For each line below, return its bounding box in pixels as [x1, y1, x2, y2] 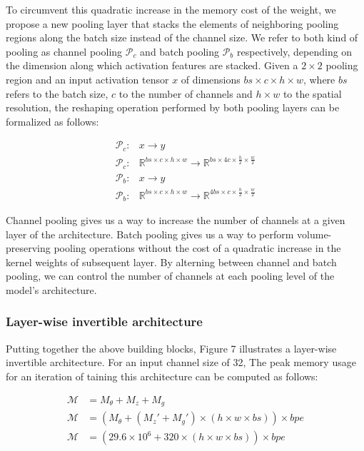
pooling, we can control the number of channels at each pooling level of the [6, 268, 335, 283]
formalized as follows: [6, 113, 99, 128]
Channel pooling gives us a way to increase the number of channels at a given [6, 213, 345, 227]
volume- [297, 226, 332, 241]
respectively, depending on [236, 44, 353, 59]
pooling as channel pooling [6, 44, 123, 59]
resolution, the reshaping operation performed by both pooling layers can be [6, 100, 340, 115]
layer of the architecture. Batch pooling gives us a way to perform [6, 226, 294, 241]
